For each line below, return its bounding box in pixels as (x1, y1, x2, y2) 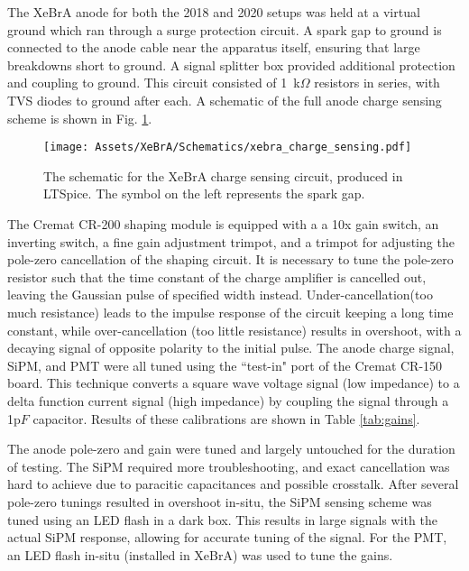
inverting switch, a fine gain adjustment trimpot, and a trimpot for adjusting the (7, 232, 455, 251)
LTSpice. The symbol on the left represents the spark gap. (43, 184, 365, 203)
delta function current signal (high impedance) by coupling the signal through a (7, 391, 449, 410)
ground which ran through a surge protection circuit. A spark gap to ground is (7, 20, 442, 39)
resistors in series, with (314, 73, 440, 92)
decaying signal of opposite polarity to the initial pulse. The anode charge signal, (7, 338, 455, 357)
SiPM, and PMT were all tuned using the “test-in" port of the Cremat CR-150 (7, 355, 443, 374)
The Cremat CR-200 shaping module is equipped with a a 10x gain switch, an (7, 215, 439, 233)
